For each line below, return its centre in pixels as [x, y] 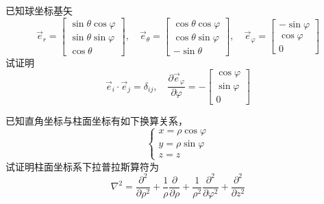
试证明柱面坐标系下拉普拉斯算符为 [82, 166]
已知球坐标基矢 [39, 11]
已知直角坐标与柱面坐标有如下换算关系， [97, 120]
